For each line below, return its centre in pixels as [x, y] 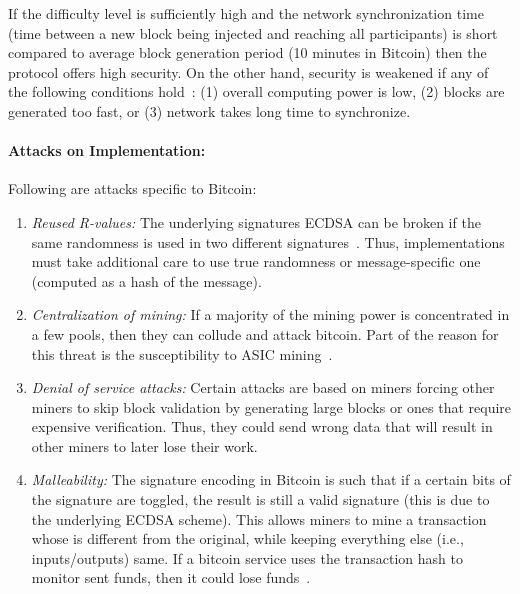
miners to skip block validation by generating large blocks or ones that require [271, 406]
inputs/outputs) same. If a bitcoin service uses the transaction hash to [247, 557]
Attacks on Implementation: [107, 150]
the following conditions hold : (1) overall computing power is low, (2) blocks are [256, 91]
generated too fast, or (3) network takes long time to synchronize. [209, 110]
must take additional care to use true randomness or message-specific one [256, 261]
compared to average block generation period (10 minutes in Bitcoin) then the [247, 52]
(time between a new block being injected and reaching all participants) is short [253, 32]
